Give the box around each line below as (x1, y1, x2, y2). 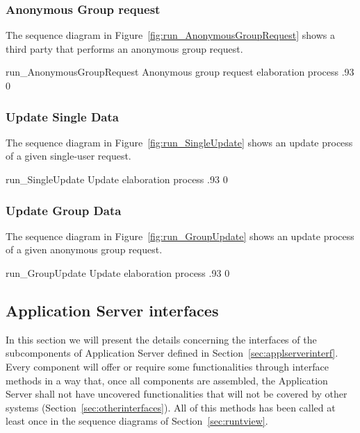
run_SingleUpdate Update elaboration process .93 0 (6, 172, 228, 186)
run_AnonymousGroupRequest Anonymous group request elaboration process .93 (6, 65, 354, 79)
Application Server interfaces (6, 299, 219, 321)
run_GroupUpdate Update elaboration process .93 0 (6, 266, 230, 280)
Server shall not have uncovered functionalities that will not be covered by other (6, 387, 347, 401)
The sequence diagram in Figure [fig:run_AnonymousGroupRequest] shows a (6, 28, 335, 42)
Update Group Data (6, 201, 122, 219)
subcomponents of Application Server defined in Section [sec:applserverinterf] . (6, 346, 338, 360)
